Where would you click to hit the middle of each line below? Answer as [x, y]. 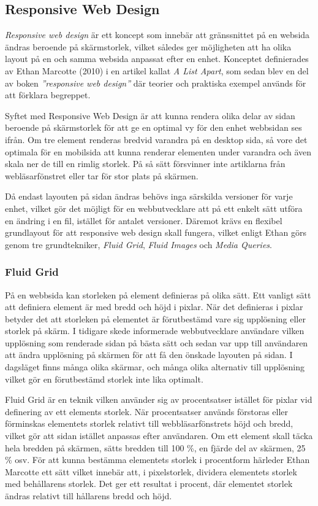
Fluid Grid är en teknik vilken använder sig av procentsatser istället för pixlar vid [159, 399]
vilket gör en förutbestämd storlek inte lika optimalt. [104, 379]
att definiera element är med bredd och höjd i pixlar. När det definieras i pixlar [154, 307]
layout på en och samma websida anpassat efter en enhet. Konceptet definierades [157, 59]
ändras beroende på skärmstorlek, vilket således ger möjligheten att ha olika [148, 46]
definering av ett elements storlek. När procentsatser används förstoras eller [147, 411]
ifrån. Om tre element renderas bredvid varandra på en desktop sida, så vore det [156, 139]
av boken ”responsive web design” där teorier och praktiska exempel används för [156, 83]
